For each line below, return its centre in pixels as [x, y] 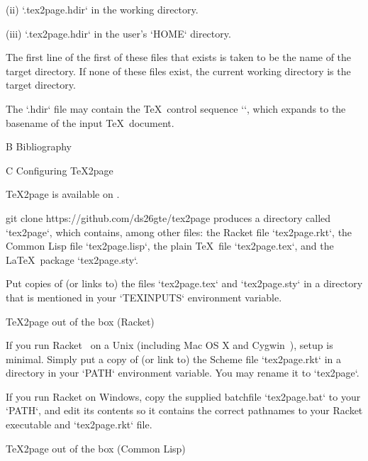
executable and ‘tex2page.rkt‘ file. [79, 424]
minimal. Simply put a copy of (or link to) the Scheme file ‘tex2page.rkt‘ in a [173, 359]
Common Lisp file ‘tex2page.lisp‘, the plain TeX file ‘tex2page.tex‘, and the [170, 246]
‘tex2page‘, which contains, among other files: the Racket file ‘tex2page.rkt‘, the [179, 232]
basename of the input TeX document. [90, 122]
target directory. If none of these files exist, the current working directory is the [178, 71]
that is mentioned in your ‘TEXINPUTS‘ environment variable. [144, 297]
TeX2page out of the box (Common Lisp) [96, 448]
